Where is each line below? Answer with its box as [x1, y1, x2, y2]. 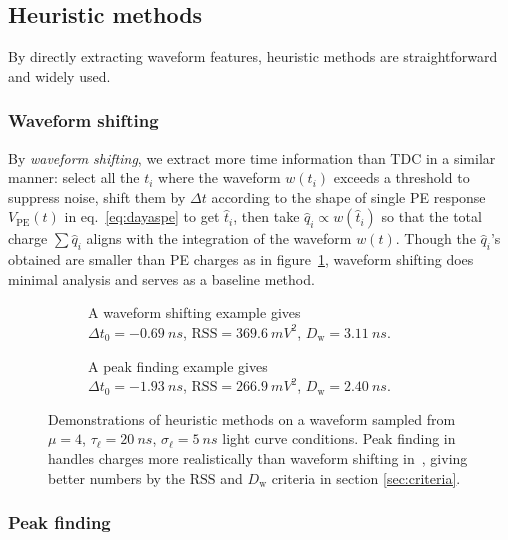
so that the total [381, 206, 482, 227]
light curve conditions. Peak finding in [222, 428, 456, 449]
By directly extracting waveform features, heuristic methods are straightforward [8, 46, 498, 67]
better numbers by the [48, 467, 186, 488]
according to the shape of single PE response [211, 186, 486, 207]
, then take [233, 206, 300, 227]
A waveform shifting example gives [88, 302, 301, 323]
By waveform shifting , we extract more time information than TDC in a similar [8, 147, 496, 168]
